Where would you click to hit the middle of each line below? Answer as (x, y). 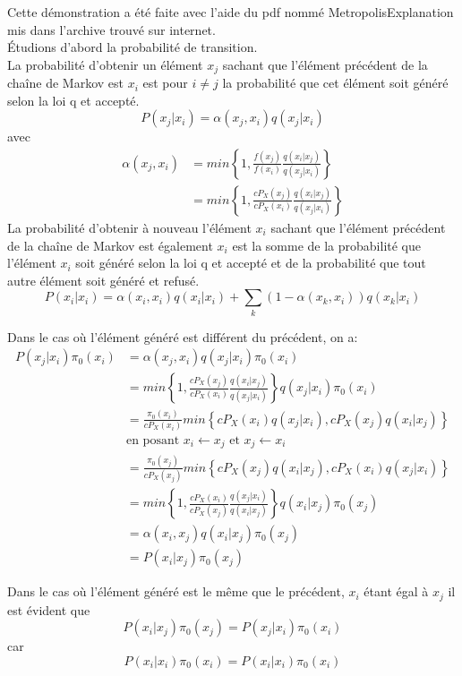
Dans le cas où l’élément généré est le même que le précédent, (176, 591)
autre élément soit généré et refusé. (103, 280)
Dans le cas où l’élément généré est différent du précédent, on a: (183, 336)
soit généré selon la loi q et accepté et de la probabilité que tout (251, 263)
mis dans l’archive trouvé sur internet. (111, 29)
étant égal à (396, 591)
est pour (165, 83)
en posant (153, 441)
